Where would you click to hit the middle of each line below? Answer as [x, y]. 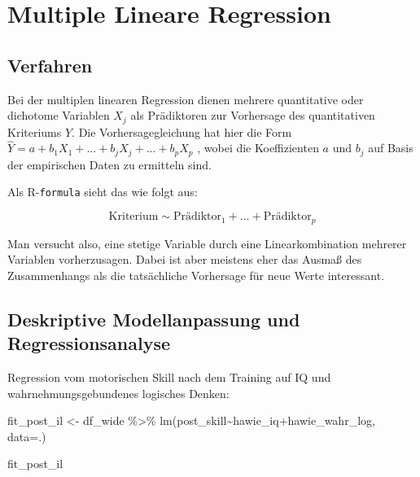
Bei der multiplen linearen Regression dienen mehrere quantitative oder [186, 99]
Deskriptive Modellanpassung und [154, 319]
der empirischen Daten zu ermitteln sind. [109, 164]
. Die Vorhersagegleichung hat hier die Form [182, 131]
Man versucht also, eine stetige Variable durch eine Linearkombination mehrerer [207, 243]
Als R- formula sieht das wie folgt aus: [103, 192]
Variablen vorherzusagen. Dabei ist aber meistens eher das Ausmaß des [185, 259]
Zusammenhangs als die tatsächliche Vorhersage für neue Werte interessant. [196, 275]
